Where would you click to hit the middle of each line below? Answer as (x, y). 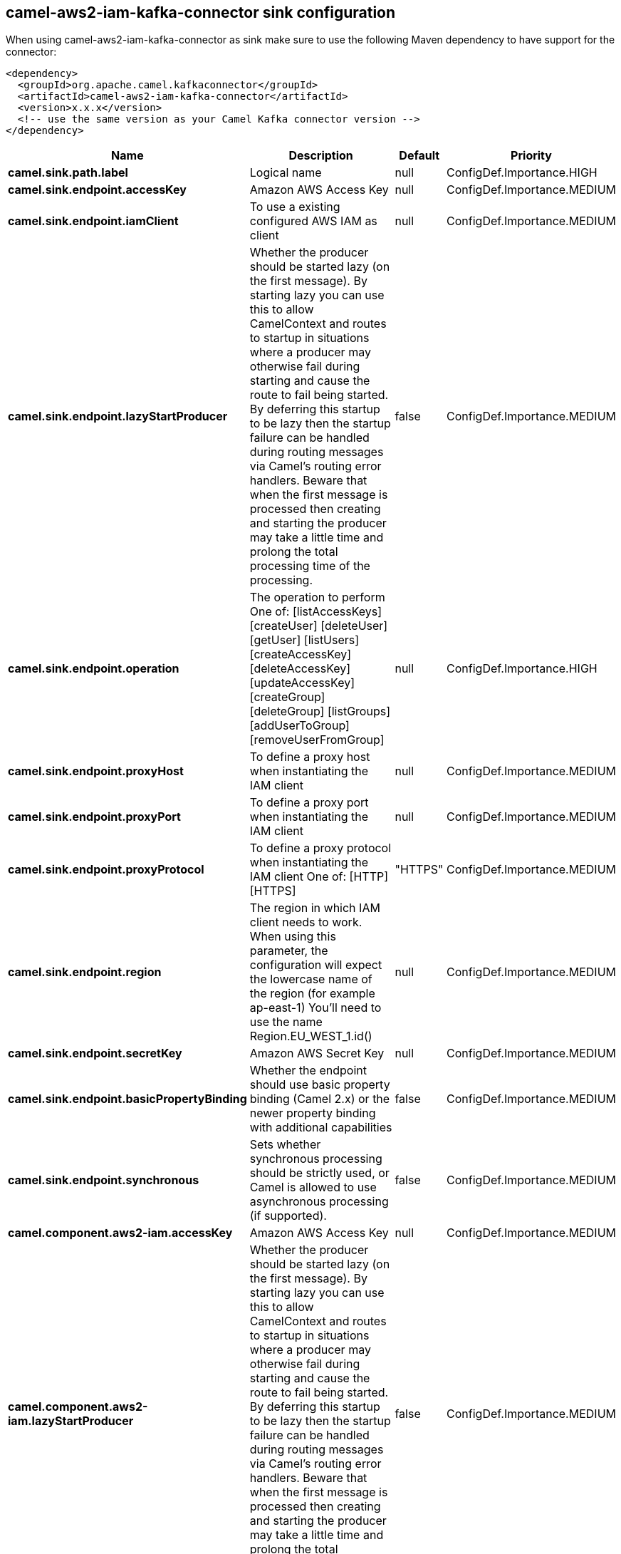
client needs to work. (306, 922)
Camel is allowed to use (313, 1187)
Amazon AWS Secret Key (317, 1053)
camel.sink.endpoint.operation (94, 669)
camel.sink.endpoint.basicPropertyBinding (127, 1099)
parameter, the (289, 951)
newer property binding (313, 1113)
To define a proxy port (309, 803)
